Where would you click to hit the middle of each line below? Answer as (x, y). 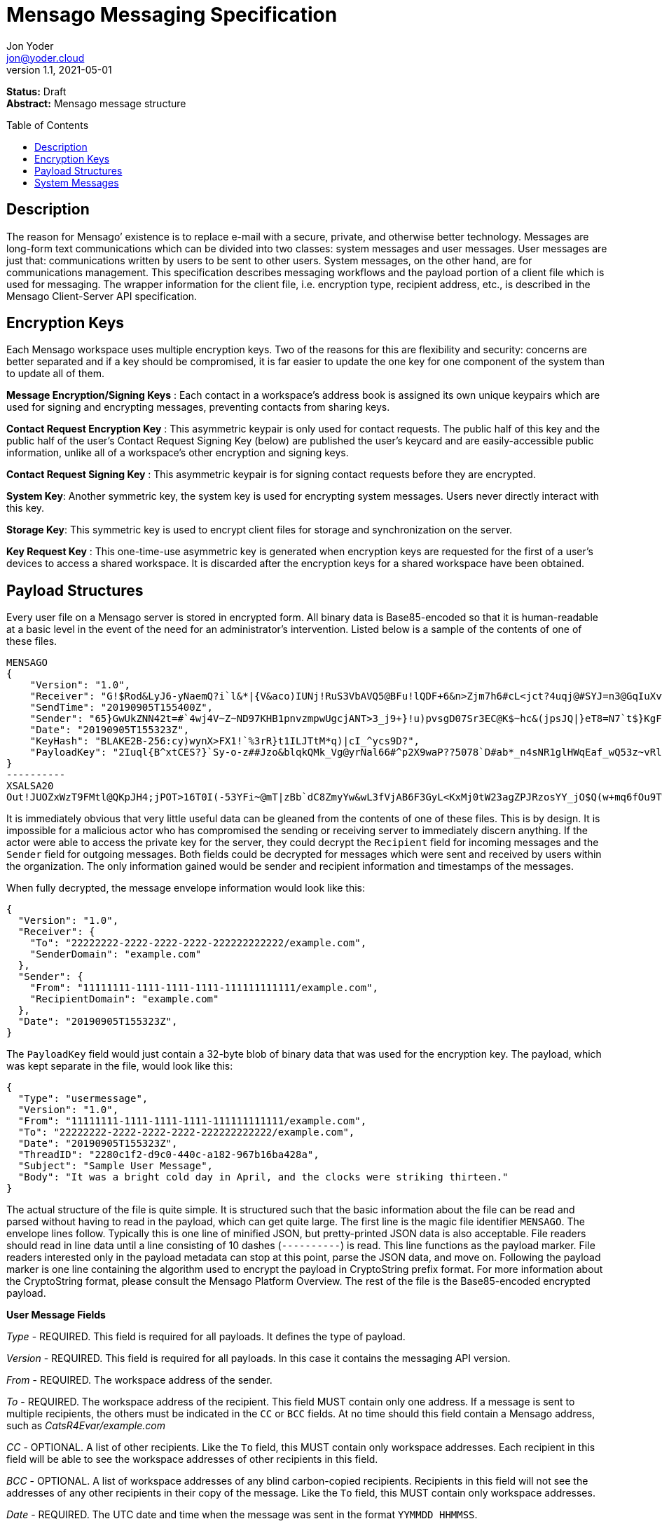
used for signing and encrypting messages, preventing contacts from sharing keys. (198, 407)
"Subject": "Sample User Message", (116, 1166)
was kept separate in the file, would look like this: (120, 1066)
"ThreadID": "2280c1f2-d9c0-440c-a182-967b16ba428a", (168, 1155)
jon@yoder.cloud (46, 57)
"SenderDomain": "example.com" (116, 954)
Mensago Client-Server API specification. (102, 296)
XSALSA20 (30, 786)
